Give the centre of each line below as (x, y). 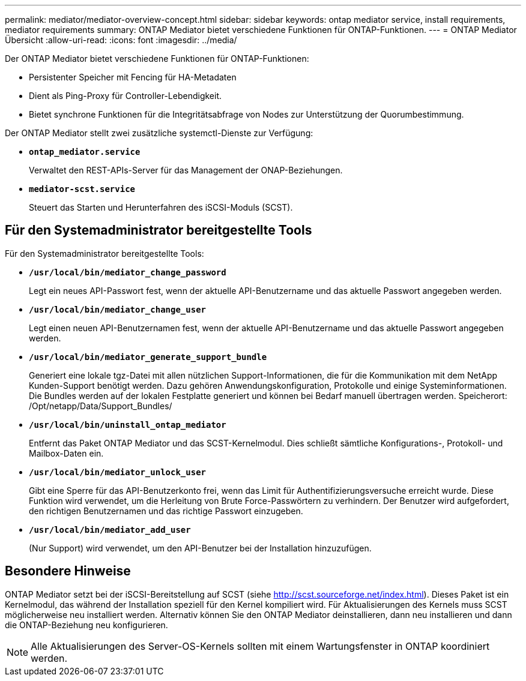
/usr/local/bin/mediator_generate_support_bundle (148, 357)
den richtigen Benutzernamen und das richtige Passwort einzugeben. (166, 511)
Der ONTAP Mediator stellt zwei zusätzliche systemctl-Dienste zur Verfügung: (159, 133)
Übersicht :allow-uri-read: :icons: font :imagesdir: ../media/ (121, 40)
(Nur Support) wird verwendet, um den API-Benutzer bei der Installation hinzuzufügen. (200, 548)
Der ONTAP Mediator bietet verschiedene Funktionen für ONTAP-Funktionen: (157, 58)
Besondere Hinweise (68, 571)
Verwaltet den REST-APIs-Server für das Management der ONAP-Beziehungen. (186, 170)
